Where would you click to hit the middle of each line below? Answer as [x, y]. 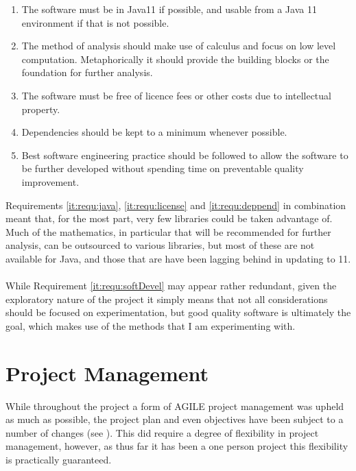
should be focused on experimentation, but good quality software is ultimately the [178, 312]
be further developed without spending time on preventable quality [163, 168]
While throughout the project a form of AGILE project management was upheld [175, 406]
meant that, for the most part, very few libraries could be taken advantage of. [169, 218]
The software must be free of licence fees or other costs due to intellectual [176, 95]
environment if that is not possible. [95, 22]
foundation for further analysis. [87, 72]
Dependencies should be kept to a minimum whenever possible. [154, 132]
